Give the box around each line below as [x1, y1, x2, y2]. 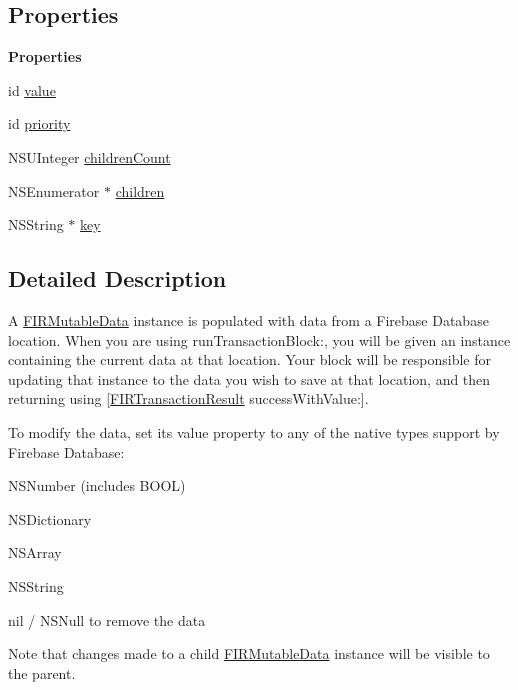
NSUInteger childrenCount [8, 146, 171, 167]
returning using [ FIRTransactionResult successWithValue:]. [8, 388, 369, 409]
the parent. [8, 662, 76, 683]
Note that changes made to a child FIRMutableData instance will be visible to [8, 643, 490, 664]
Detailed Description [8, 263, 227, 294]
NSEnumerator [8, 180, 100, 201]
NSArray [8, 542, 62, 563]
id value [8, 79, 56, 100]
